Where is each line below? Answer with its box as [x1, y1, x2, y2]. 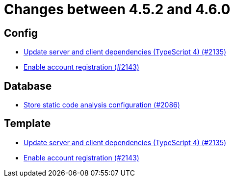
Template [4, 117, 51, 130]
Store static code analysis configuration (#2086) [24, 101, 180, 109]
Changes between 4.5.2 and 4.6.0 [4, 1, 231, 18]
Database [4, 79, 52, 92]
